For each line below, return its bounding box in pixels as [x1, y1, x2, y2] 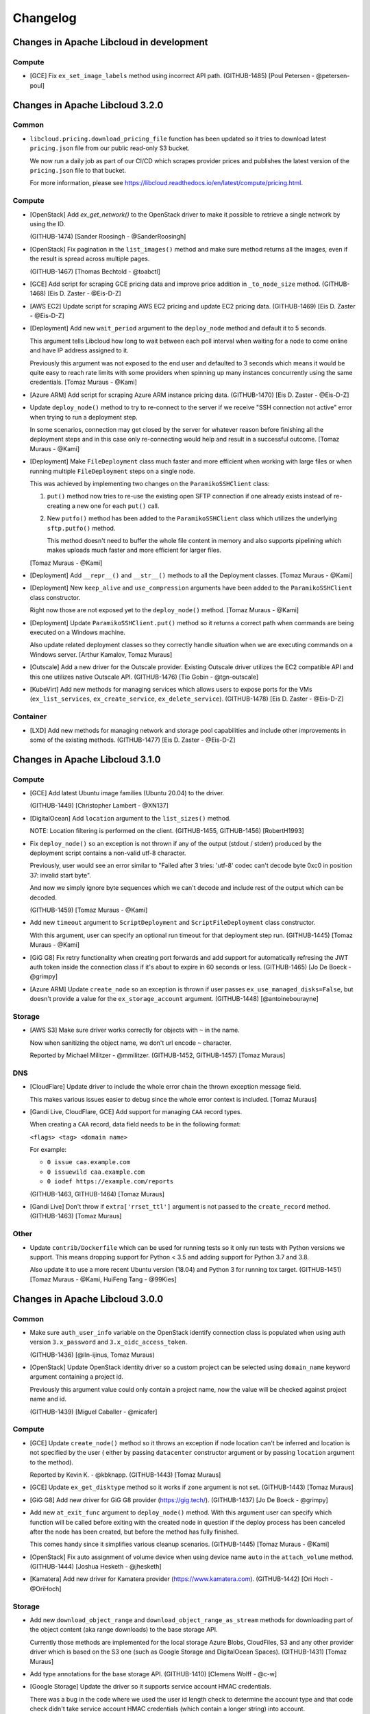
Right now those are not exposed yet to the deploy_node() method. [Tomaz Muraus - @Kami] [29, 606, 299, 614]
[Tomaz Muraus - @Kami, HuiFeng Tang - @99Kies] [29, 1275, 177, 1283]
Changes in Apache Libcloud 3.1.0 [12, 753, 161, 765]
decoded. [29, 893, 58, 902]
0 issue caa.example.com [47, 1159, 130, 1166]
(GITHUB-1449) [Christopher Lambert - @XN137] [29, 801, 169, 810]
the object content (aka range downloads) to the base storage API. [29, 1626, 219, 1634]
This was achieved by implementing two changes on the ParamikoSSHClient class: [29, 479, 270, 487]
